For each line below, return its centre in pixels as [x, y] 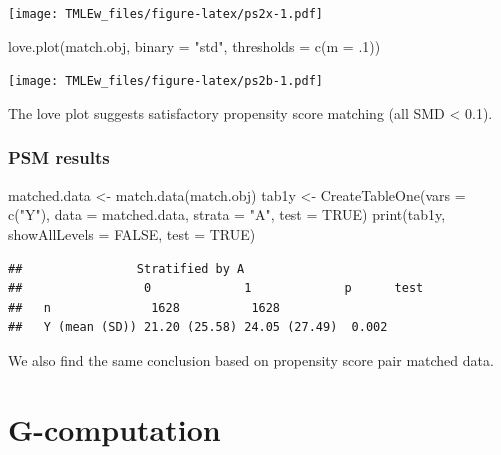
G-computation [114, 428]
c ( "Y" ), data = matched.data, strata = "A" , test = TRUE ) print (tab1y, [227, 214]
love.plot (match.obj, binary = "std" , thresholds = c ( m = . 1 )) [194, 45]
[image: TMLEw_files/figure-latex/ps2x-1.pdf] [165, 14]
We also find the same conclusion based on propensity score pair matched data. [251, 359]
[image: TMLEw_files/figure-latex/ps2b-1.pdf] [165, 81]
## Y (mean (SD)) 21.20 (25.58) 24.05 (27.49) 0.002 [198, 327]
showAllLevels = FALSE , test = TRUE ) [132, 233]
